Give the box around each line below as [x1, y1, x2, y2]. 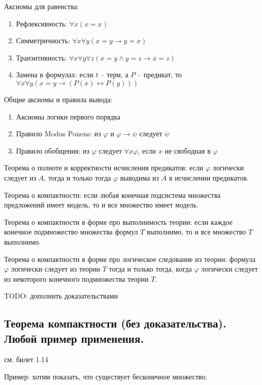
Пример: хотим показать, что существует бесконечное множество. [4, 371, 208, 382]
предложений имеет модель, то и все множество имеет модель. [4, 199, 199, 210]
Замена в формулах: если [16, 69, 93, 80]
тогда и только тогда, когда [109, 263, 192, 274]
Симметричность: [16, 35, 70, 46]
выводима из [120, 172, 159, 183]
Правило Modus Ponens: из [16, 128, 101, 139]
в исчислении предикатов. [169, 172, 249, 183]
